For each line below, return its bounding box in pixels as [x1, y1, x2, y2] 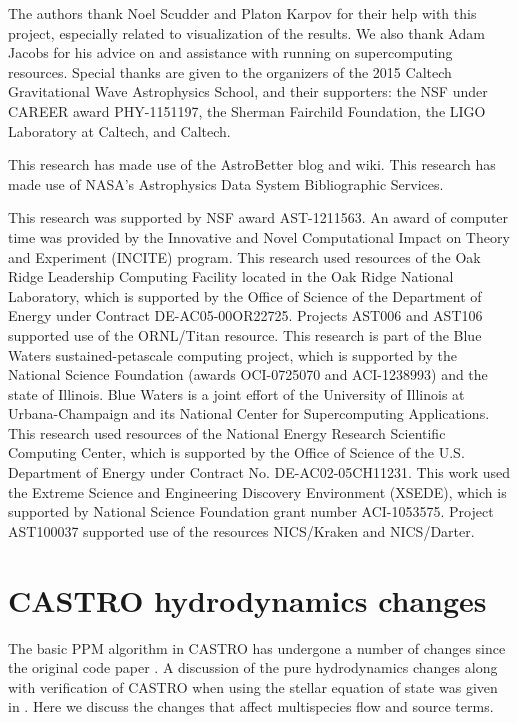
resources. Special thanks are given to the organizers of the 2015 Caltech [8, 61, 452, 82]
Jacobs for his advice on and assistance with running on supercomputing [8, 42, 453, 63]
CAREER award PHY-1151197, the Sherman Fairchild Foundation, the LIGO [8, 100, 486, 121]
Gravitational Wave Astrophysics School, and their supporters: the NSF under [8, 81, 488, 102]
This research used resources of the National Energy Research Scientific [8, 422, 446, 443]
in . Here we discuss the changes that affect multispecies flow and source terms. [8, 696, 494, 717]
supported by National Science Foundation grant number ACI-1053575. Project [8, 501, 494, 522]
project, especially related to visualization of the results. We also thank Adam [8, 22, 485, 43]
